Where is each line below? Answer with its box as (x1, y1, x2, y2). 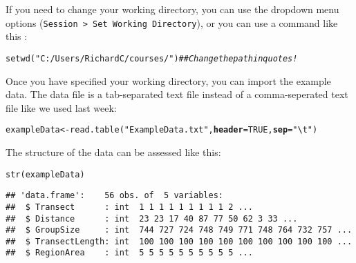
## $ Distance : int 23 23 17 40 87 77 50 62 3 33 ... (6, 213, 298, 224)
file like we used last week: (6, 100, 117, 115)
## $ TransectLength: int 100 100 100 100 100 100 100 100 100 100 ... (6, 236, 353, 246)
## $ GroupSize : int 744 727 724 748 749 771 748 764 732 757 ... (6, 225, 353, 235)
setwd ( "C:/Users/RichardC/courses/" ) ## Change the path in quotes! (6, 53, 298, 64)
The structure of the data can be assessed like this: (6, 144, 221, 159)
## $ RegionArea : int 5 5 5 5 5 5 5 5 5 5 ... (6, 248, 253, 258)
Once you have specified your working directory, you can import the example (6, 73, 331, 88)
